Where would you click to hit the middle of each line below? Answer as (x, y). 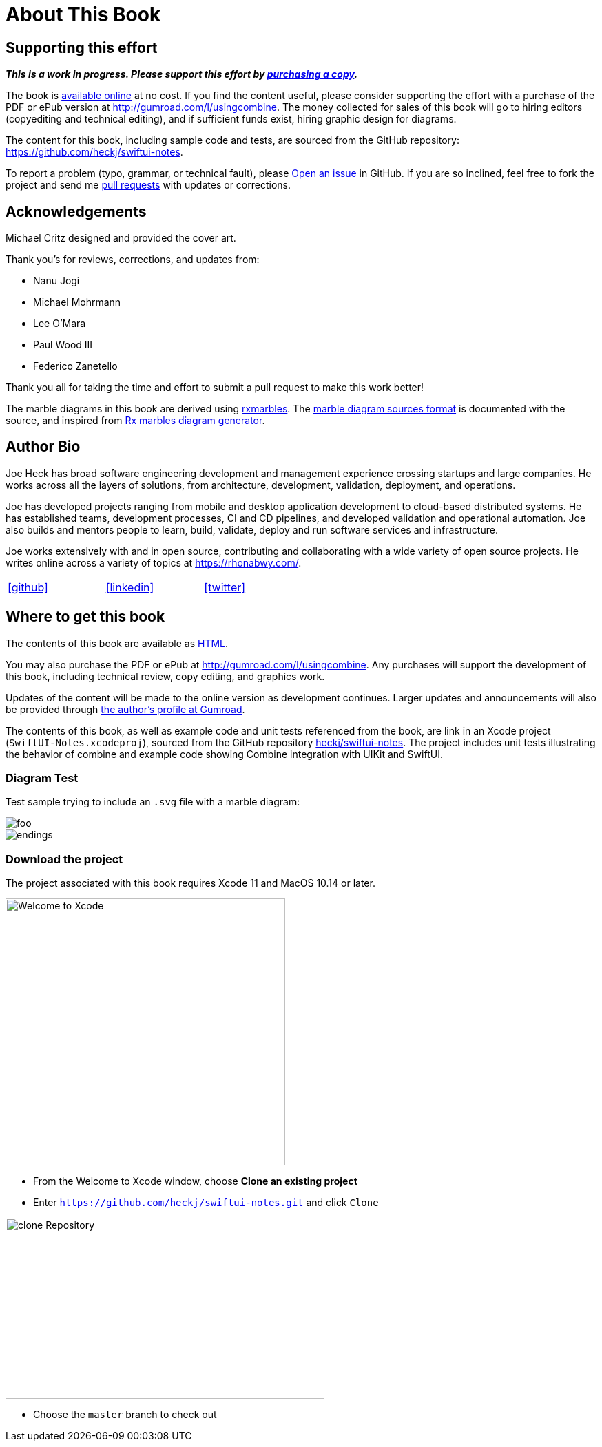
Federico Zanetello (75, 366)
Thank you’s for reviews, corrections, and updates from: (133, 260)
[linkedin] (130, 587)
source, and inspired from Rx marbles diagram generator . (135, 421)
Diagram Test (42, 778)
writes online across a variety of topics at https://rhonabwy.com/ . (154, 562)
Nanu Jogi (56, 281)
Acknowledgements (76, 211)
